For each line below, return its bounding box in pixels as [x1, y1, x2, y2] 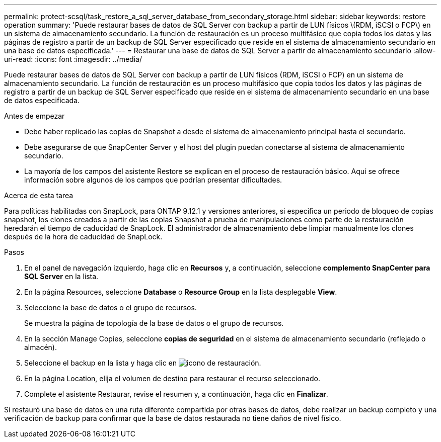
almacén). [24, 343, 57, 351]
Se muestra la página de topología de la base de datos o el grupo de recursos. [24, 319, 284, 327]
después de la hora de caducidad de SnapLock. [4, 232, 163, 241]
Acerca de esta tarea [4, 191, 73, 200]
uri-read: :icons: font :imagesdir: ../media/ [4, 55, 142, 63]
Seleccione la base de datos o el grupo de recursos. [24, 303, 197, 312]
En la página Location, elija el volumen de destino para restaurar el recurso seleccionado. [24, 374, 320, 383]
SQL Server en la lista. [24, 272, 99, 281]
